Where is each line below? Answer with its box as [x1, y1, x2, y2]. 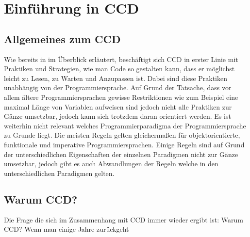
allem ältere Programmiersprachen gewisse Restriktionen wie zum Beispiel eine [4, 92, 238, 102]
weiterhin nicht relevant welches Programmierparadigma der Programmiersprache [4, 120, 246, 130]
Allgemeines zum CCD [4, 31, 121, 46]
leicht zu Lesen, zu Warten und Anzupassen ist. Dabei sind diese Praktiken [4, 73, 228, 83]
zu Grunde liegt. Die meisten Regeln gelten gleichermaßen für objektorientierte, [4, 130, 240, 140]
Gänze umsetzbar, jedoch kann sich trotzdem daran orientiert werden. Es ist [4, 111, 231, 121]
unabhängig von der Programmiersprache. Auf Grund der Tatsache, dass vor [4, 82, 232, 93]
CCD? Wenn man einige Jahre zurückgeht [4, 224, 129, 234]
